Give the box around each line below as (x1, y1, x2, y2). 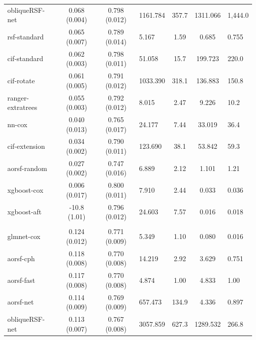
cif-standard (7, 53, 43, 64)
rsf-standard (7, 31, 44, 41)
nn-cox (7, 119, 28, 129)
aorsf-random (7, 163, 47, 173)
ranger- (7, 92, 29, 102)
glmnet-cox (7, 231, 40, 241)
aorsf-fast (7, 275, 35, 285)
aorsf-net (7, 297, 34, 307)
